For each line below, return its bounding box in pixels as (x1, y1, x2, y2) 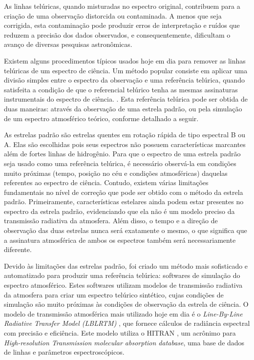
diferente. (4, 244, 32, 254)
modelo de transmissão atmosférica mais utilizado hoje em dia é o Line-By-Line (4, 308, 243, 318)
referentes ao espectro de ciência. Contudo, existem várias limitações (4, 177, 209, 188)
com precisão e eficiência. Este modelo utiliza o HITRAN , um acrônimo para (4, 328, 236, 338)
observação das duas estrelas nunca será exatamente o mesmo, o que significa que (4, 225, 247, 235)
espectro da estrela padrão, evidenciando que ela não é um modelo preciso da (4, 206, 235, 216)
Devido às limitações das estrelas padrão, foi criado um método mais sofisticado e (4, 260, 248, 271)
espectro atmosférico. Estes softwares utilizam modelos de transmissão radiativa (4, 280, 243, 290)
